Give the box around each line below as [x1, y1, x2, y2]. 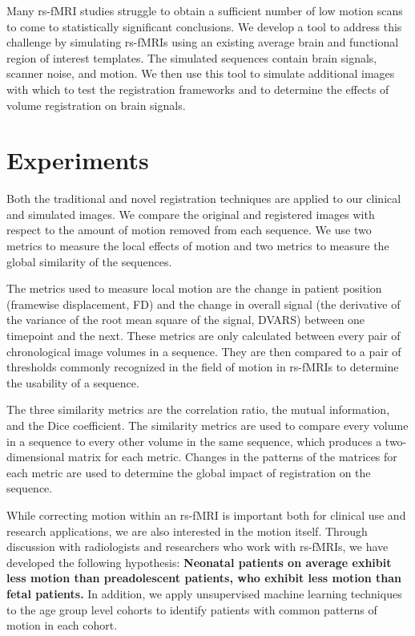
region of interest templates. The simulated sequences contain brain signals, [6, 49, 377, 66]
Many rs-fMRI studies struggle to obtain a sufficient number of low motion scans [6, 2, 403, 18]
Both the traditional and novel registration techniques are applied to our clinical [6, 190, 401, 207]
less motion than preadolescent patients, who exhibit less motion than [6, 569, 401, 586]
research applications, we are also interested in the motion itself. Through [6, 522, 368, 539]
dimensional [6, 448, 65, 465]
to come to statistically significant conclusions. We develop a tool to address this [6, 18, 402, 34]
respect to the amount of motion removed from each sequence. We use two [6, 221, 372, 238]
